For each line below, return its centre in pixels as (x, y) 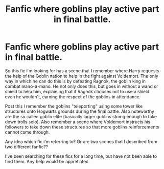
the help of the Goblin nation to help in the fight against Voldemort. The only (82, 76)
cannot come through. (27, 132)
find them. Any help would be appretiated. (47, 161)
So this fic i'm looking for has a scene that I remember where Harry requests (82, 71)
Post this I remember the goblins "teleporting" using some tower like (74, 106)
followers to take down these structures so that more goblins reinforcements (82, 127)
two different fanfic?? (26, 147)
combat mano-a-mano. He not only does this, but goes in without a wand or (82, 86)
